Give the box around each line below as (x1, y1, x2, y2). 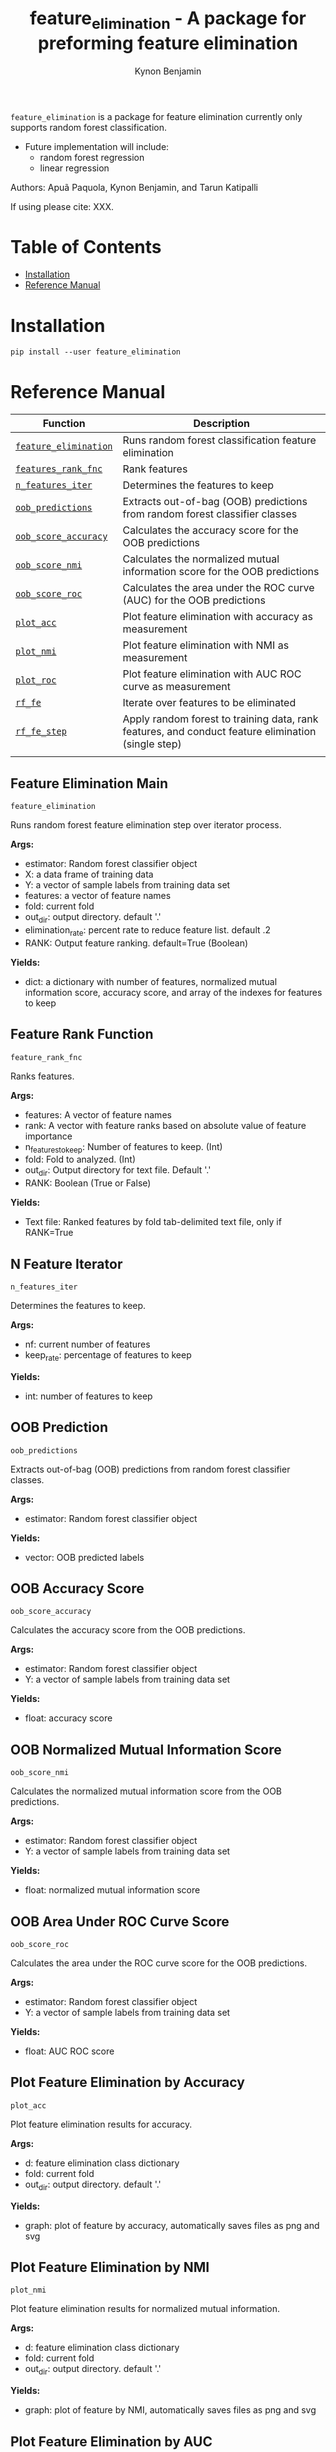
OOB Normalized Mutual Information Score (10, 1741, 282, 1758)
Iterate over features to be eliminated (122, 696, 297, 710)
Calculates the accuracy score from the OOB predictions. (10, 1624, 246, 1636)
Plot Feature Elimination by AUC (10, 2433, 213, 2450)
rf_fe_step (15, 726, 67, 737)
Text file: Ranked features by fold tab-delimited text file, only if (24, 1216, 282, 1228)
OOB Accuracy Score (10, 1580, 145, 1597)
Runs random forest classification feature (122, 433, 317, 447)
